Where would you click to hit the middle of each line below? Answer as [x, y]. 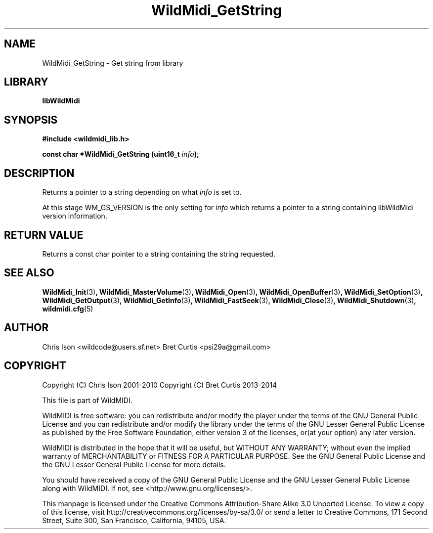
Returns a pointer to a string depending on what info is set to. [142, 192]
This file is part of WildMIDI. [87, 400]
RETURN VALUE [44, 235]
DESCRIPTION [39, 173]
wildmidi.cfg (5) [68, 309]
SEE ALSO [29, 273]
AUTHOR [26, 328]
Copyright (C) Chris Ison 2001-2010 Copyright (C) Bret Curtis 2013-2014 [160, 385]
